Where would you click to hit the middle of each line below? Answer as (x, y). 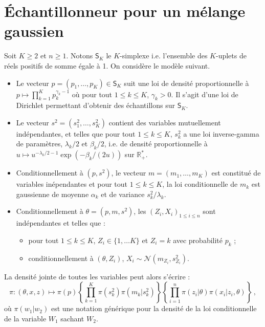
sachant (72, 318)
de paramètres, (39, 144)
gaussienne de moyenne (52, 194)
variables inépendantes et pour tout (72, 184)
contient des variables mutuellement (165, 122)
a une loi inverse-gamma (221, 133)
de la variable (25, 318)
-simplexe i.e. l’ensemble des (164, 56)
